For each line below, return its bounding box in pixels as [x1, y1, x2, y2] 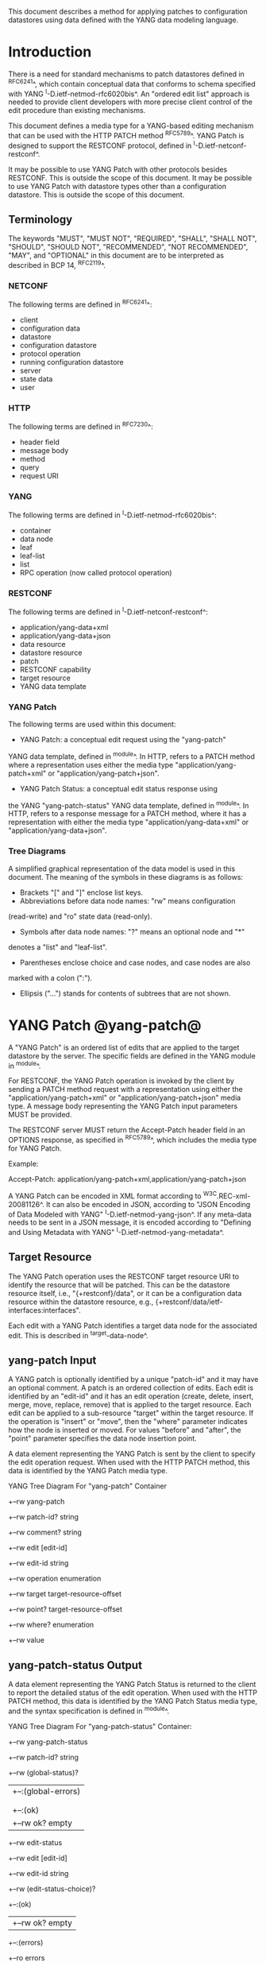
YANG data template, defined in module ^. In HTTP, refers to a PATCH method [8, 750, 256, 761]
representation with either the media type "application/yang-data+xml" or [8, 818, 249, 827]
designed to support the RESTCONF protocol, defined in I [8, 139, 196, 150]
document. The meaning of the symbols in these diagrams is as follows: [8, 872, 244, 881]
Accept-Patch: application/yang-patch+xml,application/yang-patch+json [8, 1174, 247, 1183]
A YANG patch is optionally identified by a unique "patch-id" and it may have [8, 1375, 259, 1384]
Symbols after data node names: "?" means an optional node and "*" [19, 927, 245, 936]
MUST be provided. [8, 1110, 72, 1120]
